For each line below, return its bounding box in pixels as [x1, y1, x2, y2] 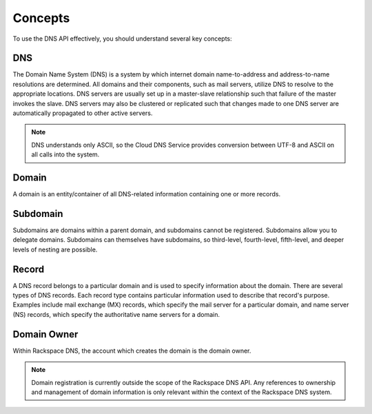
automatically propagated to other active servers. [12, 109, 153, 117]
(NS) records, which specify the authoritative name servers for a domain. [12, 310, 220, 318]
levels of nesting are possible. [12, 245, 98, 253]
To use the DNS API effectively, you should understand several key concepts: [12, 34, 232, 43]
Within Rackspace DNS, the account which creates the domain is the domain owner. [12, 346, 251, 355]
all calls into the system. [31, 150, 100, 158]
